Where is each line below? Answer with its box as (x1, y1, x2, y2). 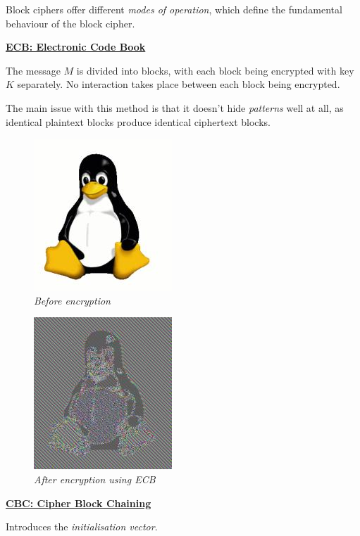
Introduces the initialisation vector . (6, 519, 158, 534)
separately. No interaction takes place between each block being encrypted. (17, 77, 340, 91)
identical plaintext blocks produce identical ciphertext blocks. (6, 114, 271, 129)
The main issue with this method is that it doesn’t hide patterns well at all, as (6, 100, 344, 115)
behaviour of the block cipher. (6, 15, 135, 30)
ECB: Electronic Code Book (6, 39, 146, 54)
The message (6, 63, 61, 77)
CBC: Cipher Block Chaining (6, 495, 151, 510)
